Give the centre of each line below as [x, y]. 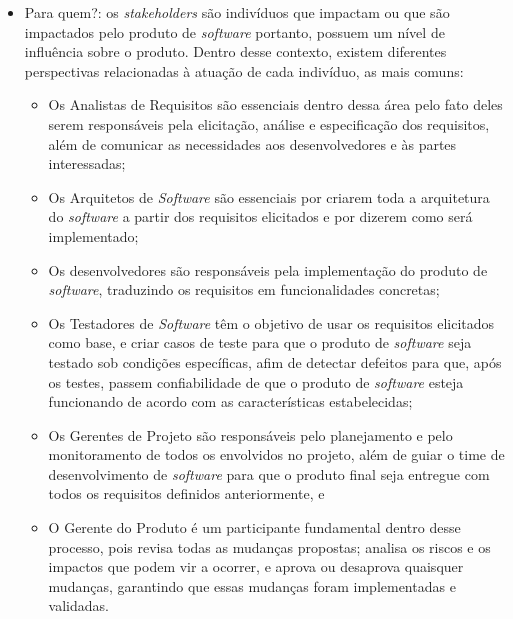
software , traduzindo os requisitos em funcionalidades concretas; [244, 289]
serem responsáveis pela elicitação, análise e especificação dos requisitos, [269, 123]
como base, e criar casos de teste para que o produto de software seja [260, 342]
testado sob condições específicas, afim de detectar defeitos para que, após [275, 361]
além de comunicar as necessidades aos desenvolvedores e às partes [252, 143]
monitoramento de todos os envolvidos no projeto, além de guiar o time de [276, 454]
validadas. [78, 605]
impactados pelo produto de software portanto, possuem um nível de [234, 31]
